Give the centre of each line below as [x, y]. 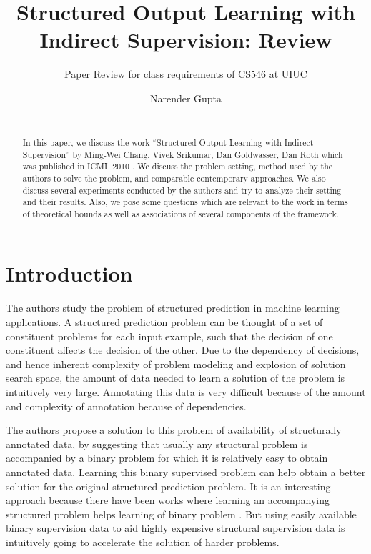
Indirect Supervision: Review [186, 40]
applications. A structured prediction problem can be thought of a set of [164, 322]
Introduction [69, 273]
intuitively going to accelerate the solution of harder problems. [143, 541]
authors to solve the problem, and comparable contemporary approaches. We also [174, 178]
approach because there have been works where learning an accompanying [168, 500]
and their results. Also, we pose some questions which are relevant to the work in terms [185, 202]
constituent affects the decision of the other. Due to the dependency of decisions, [183, 350]
